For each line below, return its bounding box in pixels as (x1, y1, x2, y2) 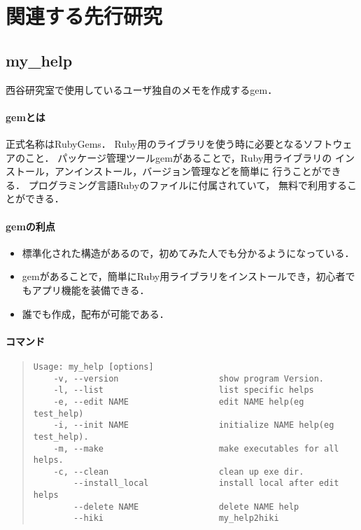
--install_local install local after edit (73, 478, 339, 489)
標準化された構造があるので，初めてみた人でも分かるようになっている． (22, 245, 355, 260)
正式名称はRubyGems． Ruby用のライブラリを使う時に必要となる (6, 136, 304, 151)
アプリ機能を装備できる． (31, 282, 150, 297)
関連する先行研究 (6, 1, 163, 30)
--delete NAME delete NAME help (73, 501, 299, 512)
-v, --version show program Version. (53, 373, 325, 384)
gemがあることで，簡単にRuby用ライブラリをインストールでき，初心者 (22, 269, 346, 284)
